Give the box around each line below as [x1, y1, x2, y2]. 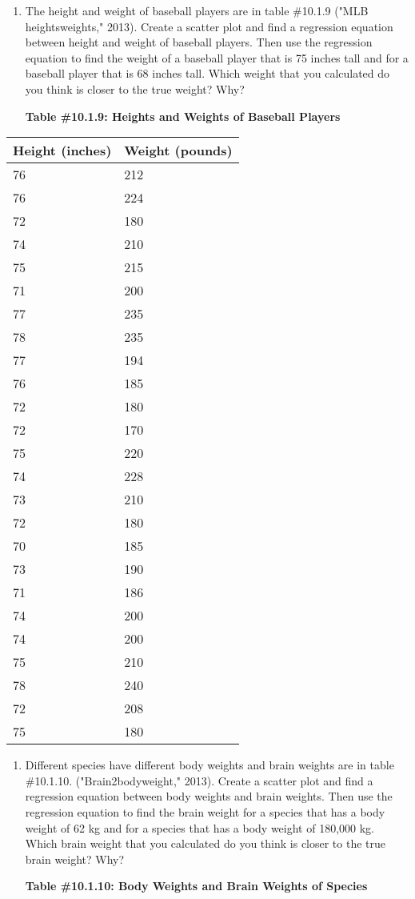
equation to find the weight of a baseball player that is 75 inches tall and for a [25, 49, 409, 66]
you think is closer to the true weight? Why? [25, 80, 245, 97]
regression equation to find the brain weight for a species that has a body [25, 803, 385, 820]
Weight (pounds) [124, 141, 233, 160]
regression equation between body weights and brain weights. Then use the [25, 788, 393, 805]
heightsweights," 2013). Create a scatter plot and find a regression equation [25, 18, 393, 34]
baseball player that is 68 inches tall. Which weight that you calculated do [25, 65, 390, 82]
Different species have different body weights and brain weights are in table [25, 757, 394, 773]
